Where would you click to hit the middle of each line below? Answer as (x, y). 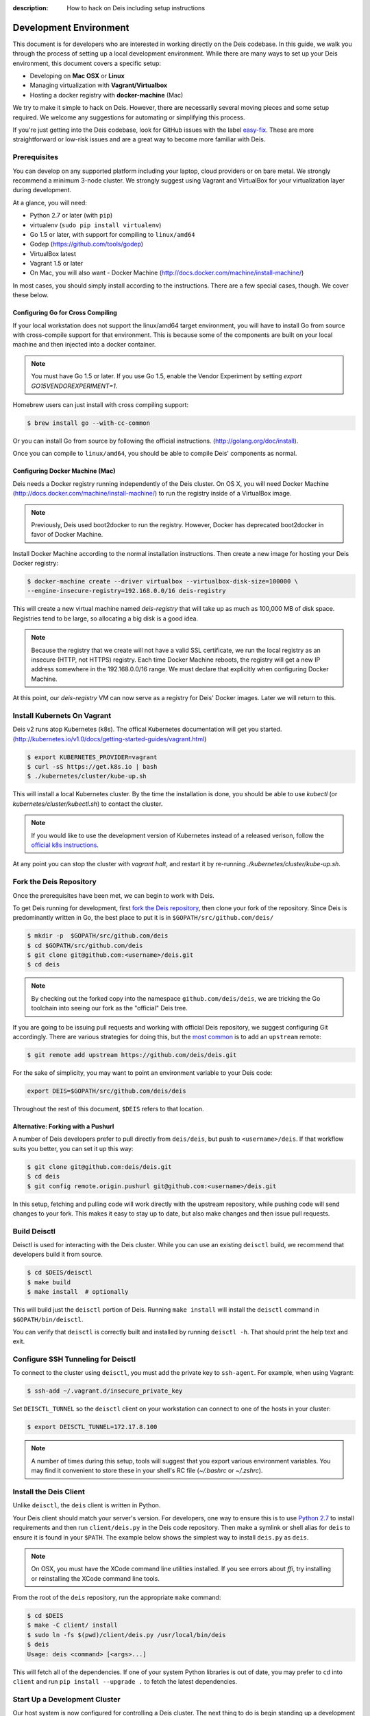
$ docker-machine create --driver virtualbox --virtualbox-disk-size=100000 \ (162, 581)
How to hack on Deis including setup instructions (136, 8)
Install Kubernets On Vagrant (62, 715)
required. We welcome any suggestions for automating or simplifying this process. (129, 117)
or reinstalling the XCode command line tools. (96, 1578)
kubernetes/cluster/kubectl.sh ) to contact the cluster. (88, 804)
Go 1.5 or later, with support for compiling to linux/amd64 (112, 234)
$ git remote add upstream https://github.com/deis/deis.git (132, 1055)
